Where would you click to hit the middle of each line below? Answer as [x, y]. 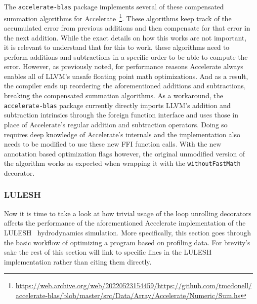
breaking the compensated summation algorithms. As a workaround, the [114, 95]
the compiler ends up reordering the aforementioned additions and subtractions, [125, 86]
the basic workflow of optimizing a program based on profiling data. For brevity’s [127, 242]
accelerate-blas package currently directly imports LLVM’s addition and [117, 105]
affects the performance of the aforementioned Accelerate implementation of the [125, 223]
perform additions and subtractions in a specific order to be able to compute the [126, 57]
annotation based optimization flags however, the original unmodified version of [125, 153]
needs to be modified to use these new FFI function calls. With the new [113, 144]
